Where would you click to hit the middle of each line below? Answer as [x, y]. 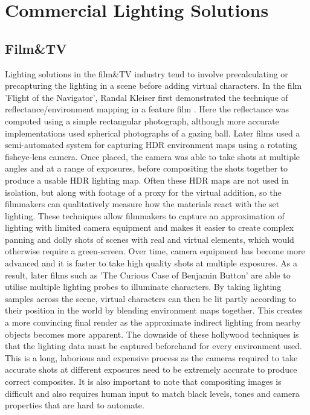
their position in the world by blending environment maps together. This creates [154, 310]
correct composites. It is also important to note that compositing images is [143, 381]
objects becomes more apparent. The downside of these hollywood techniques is [152, 334]
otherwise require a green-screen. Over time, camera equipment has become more [155, 251]
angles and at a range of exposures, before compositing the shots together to [147, 168]
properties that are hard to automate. [75, 405]
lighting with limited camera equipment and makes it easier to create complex [149, 227]
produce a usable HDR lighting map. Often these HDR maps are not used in [147, 180]
